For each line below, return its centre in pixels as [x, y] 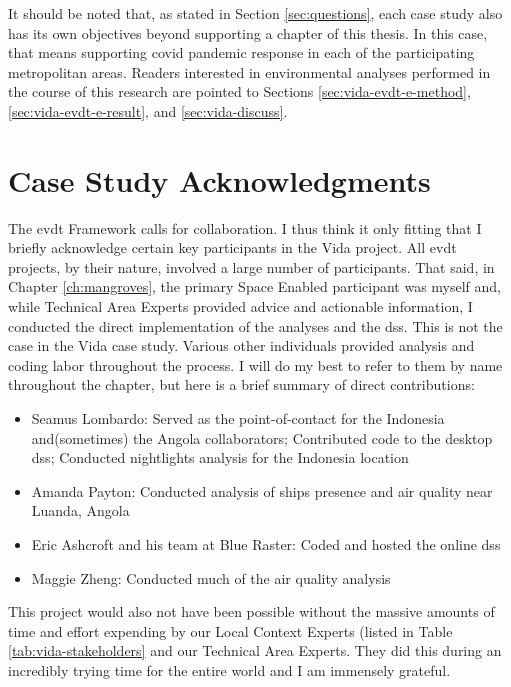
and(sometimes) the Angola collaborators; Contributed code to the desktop [262, 437]
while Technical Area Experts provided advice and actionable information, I [240, 306]
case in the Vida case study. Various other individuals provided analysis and [241, 345]
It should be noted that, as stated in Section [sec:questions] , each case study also [255, 13]
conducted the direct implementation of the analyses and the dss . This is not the [255, 325]
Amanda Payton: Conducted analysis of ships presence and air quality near [262, 490]
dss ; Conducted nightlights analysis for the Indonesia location [220, 457]
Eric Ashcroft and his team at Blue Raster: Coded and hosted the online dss [266, 544]
